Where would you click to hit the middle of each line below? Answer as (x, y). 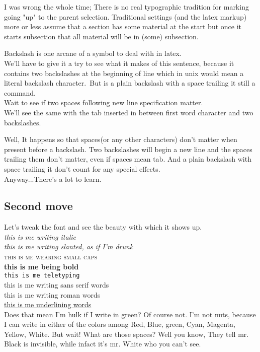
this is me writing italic (40, 236)
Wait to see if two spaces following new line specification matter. (104, 102)
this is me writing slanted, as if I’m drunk (69, 247)
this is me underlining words (48, 304)
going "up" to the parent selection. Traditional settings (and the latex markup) (125, 16)
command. (20, 92)
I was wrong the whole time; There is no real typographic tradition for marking (126, 7)
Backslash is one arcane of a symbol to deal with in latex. (93, 53)
